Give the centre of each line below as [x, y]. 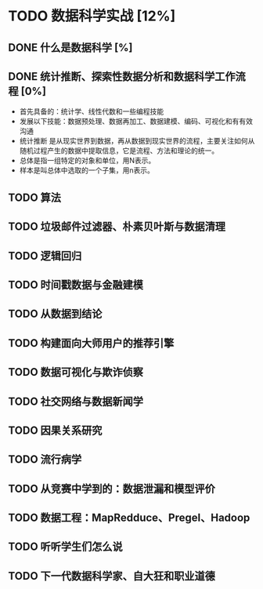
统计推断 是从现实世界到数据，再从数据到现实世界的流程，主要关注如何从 [137, 141]
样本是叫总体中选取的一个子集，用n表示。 [87, 170]
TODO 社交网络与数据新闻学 [76, 401]
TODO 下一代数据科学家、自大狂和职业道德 [112, 576]
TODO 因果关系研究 [55, 430]
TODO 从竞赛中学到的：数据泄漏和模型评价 [112, 488]
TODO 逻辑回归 [45, 256]
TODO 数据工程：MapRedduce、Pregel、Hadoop [129, 518]
